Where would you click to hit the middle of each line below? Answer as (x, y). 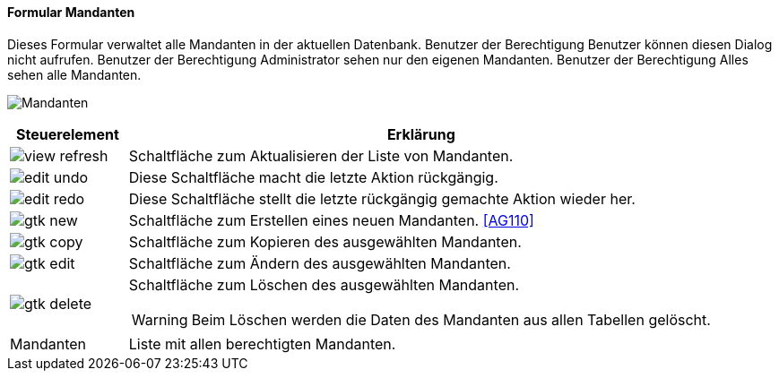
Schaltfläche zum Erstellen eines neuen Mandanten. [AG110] (331, 220)
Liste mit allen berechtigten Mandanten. (262, 344)
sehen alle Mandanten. (74, 74)
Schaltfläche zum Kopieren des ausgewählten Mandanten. (325, 241)
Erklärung (421, 134)
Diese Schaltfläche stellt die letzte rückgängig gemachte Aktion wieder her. (382, 198)
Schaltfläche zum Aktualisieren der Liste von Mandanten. (321, 155)
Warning (160, 319)
